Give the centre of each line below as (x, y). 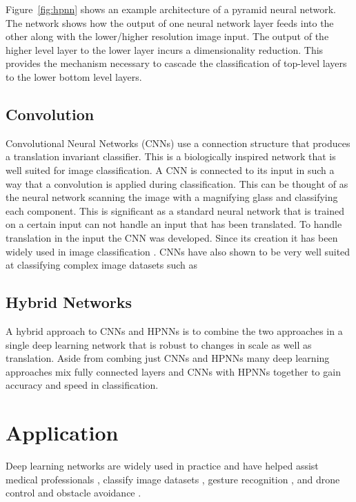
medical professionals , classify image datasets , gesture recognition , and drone (173, 479)
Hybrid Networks (69, 302)
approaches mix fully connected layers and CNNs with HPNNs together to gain (173, 371)
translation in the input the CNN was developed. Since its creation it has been (172, 237)
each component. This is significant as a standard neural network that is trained (175, 210)
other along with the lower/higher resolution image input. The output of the (167, 36)
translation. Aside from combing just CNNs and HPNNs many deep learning (168, 358)
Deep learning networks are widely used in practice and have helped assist (162, 465)
